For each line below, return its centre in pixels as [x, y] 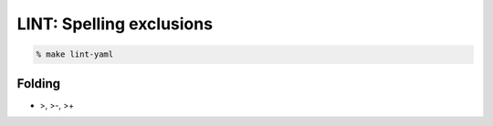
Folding [39, 84]
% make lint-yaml [75, 54]
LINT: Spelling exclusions [115, 24]
